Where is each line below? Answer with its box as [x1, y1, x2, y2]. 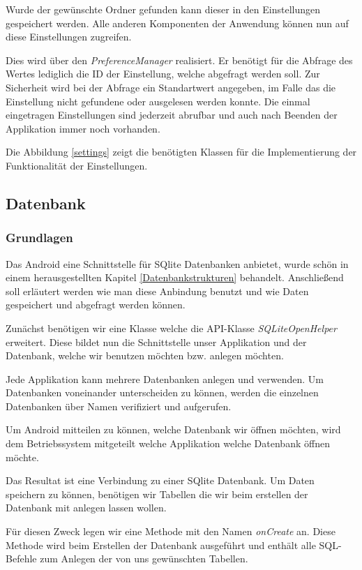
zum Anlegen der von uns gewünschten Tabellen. [40, 551, 248, 566]
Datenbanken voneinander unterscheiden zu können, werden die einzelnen [6, 385, 319, 400]
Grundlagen [6, 229, 73, 246]
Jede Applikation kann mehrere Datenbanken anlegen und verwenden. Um [6, 371, 324, 386]
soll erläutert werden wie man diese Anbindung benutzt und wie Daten [6, 283, 309, 298]
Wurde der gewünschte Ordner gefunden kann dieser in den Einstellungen [6, 2, 321, 16]
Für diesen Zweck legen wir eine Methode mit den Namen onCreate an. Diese [6, 524, 335, 539]
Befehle [6, 551, 37, 566]
